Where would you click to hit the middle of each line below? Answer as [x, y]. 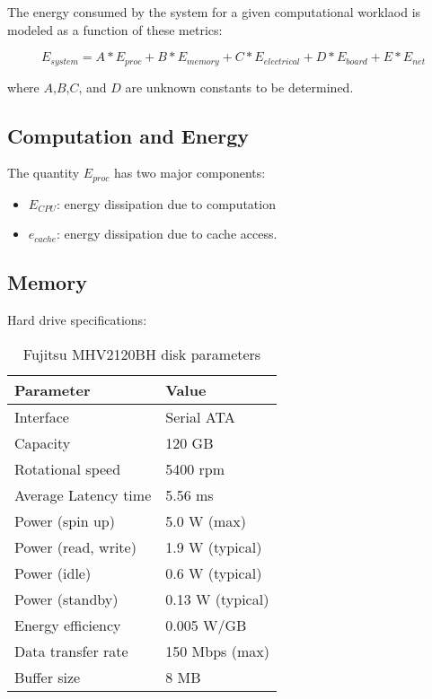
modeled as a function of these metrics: [115, 29]
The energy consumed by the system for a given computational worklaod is [214, 12]
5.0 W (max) [206, 520]
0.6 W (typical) [214, 572]
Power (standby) [66, 599]
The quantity [44, 173]
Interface [42, 416]
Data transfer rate [71, 651]
